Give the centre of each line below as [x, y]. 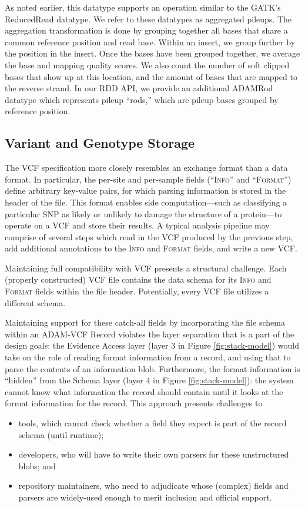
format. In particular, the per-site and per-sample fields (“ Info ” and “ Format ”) [148, 179]
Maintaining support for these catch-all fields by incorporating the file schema [145, 322]
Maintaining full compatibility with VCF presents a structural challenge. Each [146, 268]
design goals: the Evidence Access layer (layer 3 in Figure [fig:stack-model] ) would [152, 345]
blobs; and [37, 465]
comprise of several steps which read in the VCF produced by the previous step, [149, 236]
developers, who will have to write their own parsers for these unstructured [154, 454]
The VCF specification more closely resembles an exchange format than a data [146, 168]
